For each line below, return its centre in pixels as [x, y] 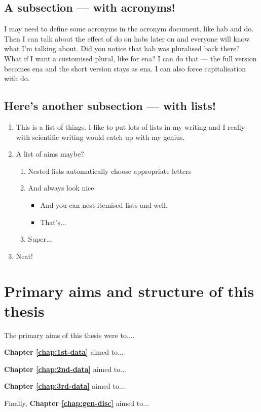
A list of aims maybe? [50, 154]
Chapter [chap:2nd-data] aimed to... [65, 369]
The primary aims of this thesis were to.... [69, 335]
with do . [17, 78]
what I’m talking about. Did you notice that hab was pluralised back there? [122, 48]
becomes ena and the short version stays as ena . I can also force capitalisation [125, 68]
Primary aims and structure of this [129, 291]
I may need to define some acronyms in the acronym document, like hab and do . [129, 29]
